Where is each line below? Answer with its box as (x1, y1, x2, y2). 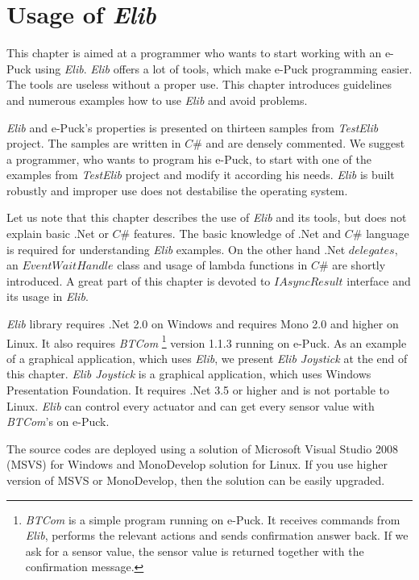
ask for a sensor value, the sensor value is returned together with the (25, 542, 364, 559)
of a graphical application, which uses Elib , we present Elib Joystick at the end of (6, 349, 408, 366)
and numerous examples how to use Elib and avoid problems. (6, 91, 308, 108)
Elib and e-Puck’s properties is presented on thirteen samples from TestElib (6, 119, 379, 136)
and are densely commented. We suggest (205, 135, 405, 152)
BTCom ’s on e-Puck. (6, 413, 110, 430)
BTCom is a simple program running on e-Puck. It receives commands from (25, 511, 400, 528)
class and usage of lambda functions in (117, 257, 308, 273)
